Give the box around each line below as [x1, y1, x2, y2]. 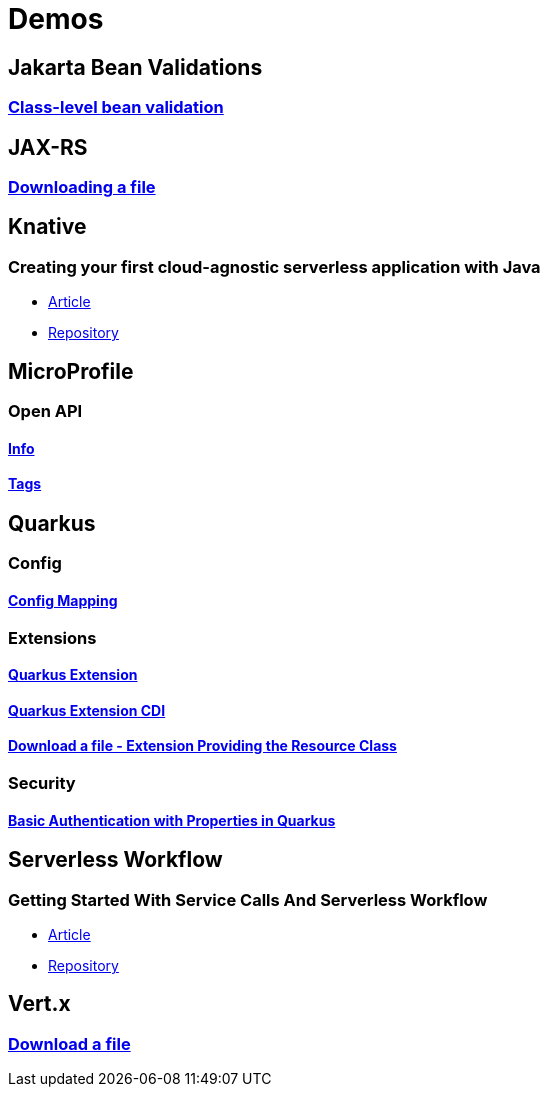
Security [8, 772, 76, 793]
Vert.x [8, 991, 71, 1017]
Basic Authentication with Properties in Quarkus [8, 811, 336, 829]
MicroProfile [8, 358, 134, 384]
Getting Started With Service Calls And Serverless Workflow [8, 889, 488, 910]
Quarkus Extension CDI [8, 701, 166, 719]
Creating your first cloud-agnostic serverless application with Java [8, 256, 541, 277]
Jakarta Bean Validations [8, 54, 263, 80]
